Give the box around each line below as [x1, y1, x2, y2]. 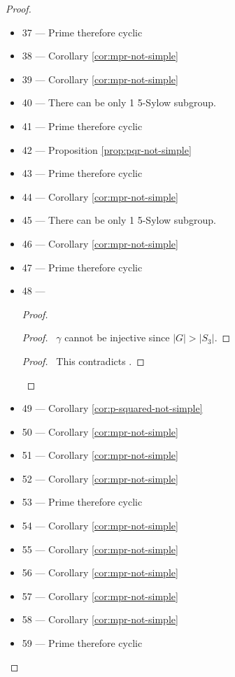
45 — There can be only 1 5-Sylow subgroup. [22, 213, 216, 227]
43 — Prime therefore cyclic [22, 166, 143, 180]
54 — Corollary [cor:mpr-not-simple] [22, 518, 178, 533]
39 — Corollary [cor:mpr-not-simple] [22, 71, 178, 86]
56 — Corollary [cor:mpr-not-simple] [22, 565, 178, 580]
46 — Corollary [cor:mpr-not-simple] [22, 236, 178, 250]
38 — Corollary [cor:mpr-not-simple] [22, 48, 178, 63]
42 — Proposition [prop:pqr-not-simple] [22, 142, 192, 157]
